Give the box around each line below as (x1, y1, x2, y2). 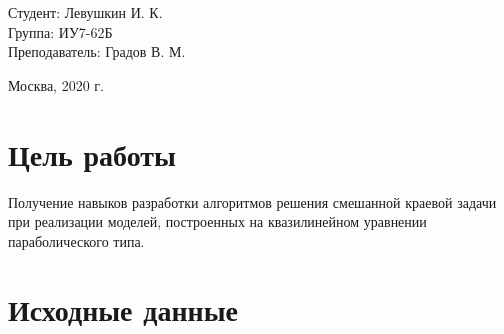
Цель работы (8, 133, 176, 174)
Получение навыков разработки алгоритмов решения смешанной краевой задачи (8, 191, 497, 212)
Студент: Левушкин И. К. (8, 2, 163, 22)
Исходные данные (8, 289, 238, 330)
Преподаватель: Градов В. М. (8, 41, 186, 62)
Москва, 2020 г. (8, 74, 104, 95)
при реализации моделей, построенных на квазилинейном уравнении (8, 211, 427, 232)
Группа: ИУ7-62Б (8, 21, 113, 42)
